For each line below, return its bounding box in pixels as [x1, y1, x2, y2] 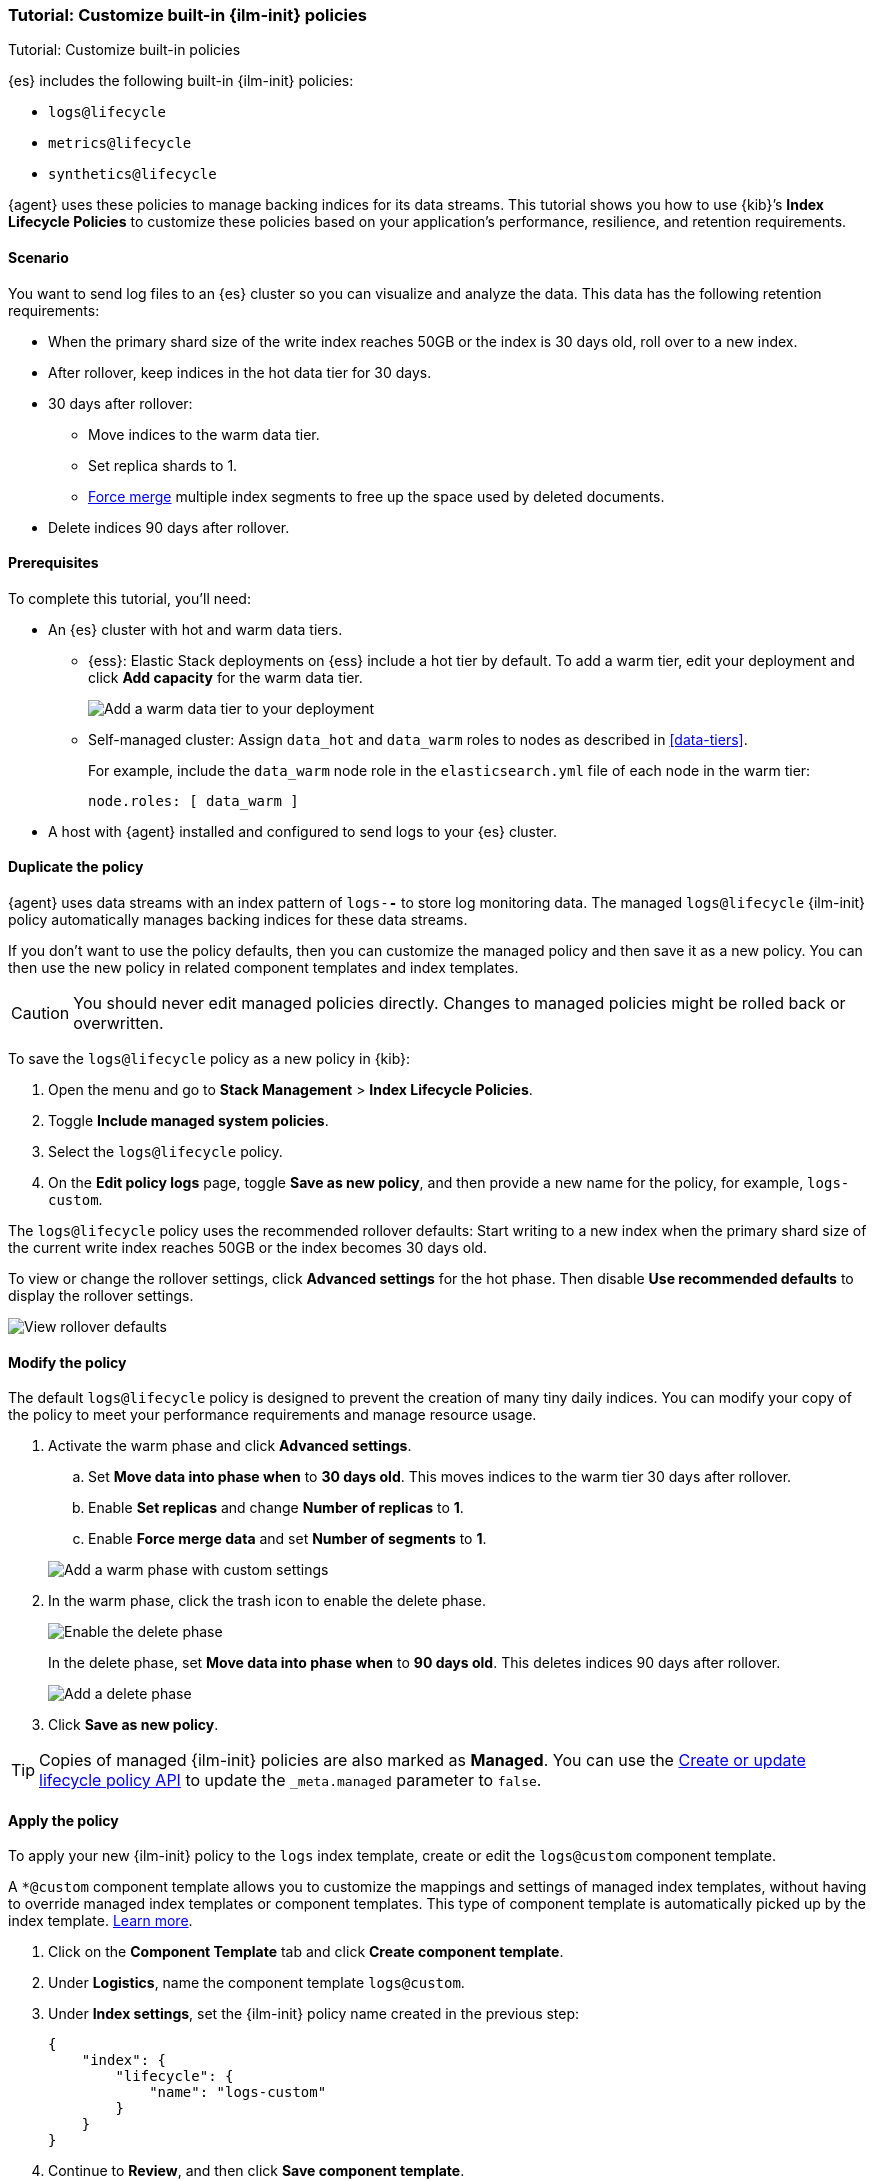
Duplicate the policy [8, 858, 144, 876]
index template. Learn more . [8, 1912, 193, 1930]
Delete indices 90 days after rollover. [48, 518, 290, 536]
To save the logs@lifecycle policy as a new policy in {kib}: [8, 1050, 411, 1068]
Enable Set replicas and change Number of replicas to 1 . [88, 1499, 464, 1517]
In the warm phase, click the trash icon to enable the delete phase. [48, 1592, 487, 1610]
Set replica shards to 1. [88, 456, 238, 474]
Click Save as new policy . [48, 1716, 219, 1734]
